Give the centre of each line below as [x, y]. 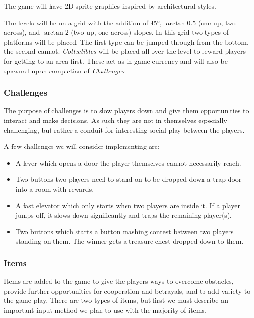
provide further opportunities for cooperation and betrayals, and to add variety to [127, 290]
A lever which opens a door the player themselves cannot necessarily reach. [128, 162]
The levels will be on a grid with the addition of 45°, [83, 22]
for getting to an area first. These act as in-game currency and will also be [116, 61]
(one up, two [217, 22]
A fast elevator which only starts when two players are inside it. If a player [128, 205]
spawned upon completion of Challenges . [65, 70]
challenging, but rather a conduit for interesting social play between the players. [124, 130]
